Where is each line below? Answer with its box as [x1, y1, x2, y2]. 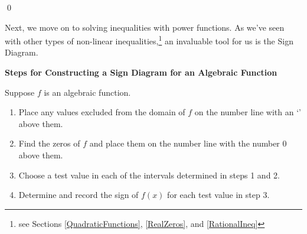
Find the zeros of [18, 137, 80, 149]
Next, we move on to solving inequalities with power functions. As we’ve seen [5, 21, 285, 33]
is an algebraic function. [44, 86, 131, 98]
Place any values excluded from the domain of [18, 106, 185, 118]
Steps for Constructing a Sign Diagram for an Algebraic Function [5, 66, 277, 79]
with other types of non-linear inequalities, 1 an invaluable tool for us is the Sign [5, 33, 293, 47]
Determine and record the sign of [18, 188, 139, 201]
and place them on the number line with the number [89, 137, 280, 149]
